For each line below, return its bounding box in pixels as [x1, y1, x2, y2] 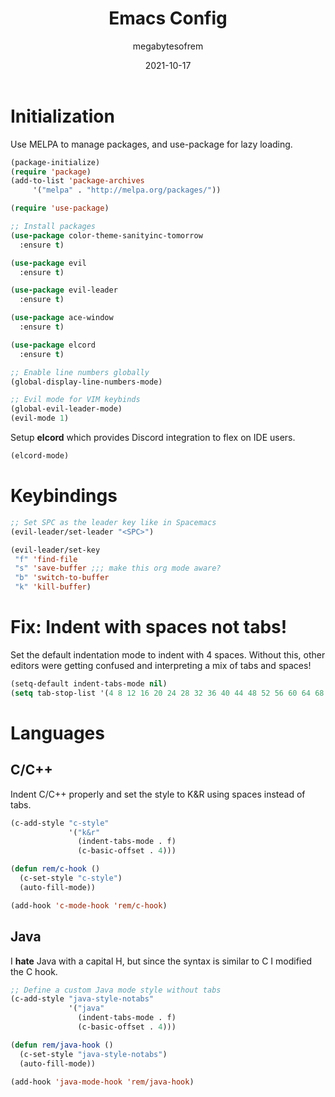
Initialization [10, 105, 115, 127]
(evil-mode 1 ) [10, 413, 70, 424]
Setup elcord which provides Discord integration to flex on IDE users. [10, 432, 296, 444]
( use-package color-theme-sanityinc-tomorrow [10, 230, 203, 241]
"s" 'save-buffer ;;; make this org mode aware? [14, 563, 222, 574]
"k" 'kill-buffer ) [14, 582, 92, 592]
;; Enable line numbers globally [10, 367, 150, 377]
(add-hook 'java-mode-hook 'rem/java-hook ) [10, 1077, 195, 1087]
